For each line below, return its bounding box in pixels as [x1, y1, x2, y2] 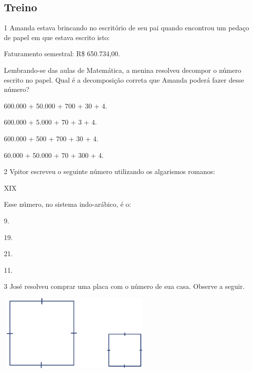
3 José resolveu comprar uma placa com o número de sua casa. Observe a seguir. [4, 281, 245, 291]
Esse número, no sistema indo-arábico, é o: [4, 199, 131, 209]
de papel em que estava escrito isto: [4, 32, 110, 42]
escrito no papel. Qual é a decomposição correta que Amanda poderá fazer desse [4, 74, 244, 85]
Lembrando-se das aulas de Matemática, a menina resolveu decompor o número [4, 65, 241, 75]
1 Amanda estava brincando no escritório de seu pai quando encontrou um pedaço [4, 22, 249, 33]
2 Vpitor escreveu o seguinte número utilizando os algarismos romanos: [4, 166, 215, 176]
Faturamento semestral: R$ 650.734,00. [4, 48, 120, 59]
